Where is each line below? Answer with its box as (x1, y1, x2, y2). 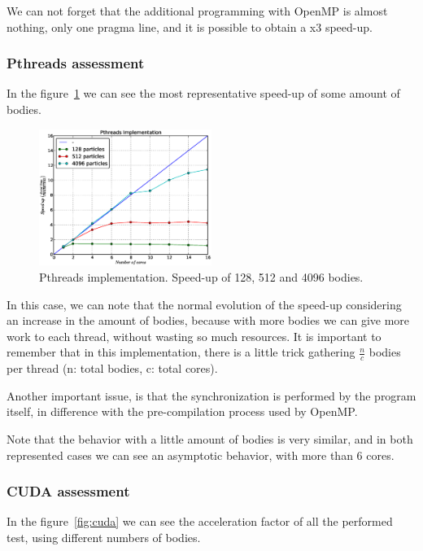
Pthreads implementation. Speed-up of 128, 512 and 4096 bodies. (39, 269, 364, 286)
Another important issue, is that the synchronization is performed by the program (7, 387, 416, 404)
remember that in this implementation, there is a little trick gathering (7, 343, 355, 361)
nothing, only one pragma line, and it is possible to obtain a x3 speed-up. (7, 18, 373, 35)
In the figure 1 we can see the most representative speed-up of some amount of (7, 85, 400, 102)
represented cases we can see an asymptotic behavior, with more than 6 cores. (7, 446, 395, 463)
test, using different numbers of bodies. (7, 529, 201, 546)
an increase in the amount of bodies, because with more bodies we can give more (7, 312, 410, 329)
